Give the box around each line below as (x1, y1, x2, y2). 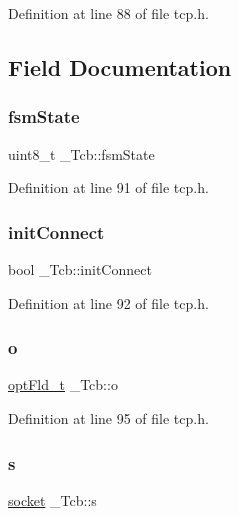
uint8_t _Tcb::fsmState (8, 143, 155, 164)
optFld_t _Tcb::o (8, 374, 118, 395)
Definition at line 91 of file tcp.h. (8, 177, 209, 198)
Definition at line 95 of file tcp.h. (8, 408, 209, 428)
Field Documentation (8, 51, 232, 82)
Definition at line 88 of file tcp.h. (8, 3, 209, 23)
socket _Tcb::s (8, 489, 97, 510)
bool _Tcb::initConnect (8, 259, 152, 279)
